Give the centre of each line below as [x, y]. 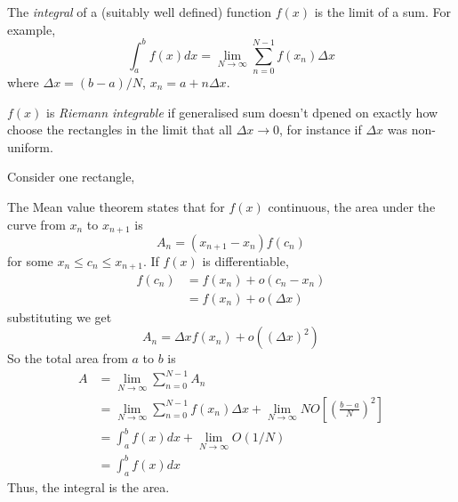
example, [32, 29]
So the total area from [68, 358]
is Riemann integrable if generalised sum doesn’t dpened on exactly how [242, 112]
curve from [36, 224]
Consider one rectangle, [71, 177]
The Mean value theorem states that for [116, 206]
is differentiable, [245, 261]
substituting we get [60, 316]
